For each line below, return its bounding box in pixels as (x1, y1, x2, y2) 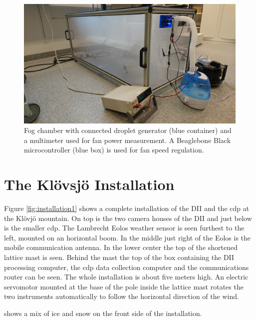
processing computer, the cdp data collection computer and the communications (4, 261, 249, 272)
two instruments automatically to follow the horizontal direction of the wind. (4, 291, 239, 301)
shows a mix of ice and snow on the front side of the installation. (4, 307, 202, 318)
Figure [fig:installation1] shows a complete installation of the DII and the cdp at (4, 203, 250, 213)
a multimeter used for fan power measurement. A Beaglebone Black (24, 134, 231, 145)
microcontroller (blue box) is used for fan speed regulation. (24, 144, 204, 155)
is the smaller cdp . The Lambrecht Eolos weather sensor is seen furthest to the (4, 222, 245, 233)
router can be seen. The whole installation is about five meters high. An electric (4, 271, 249, 282)
